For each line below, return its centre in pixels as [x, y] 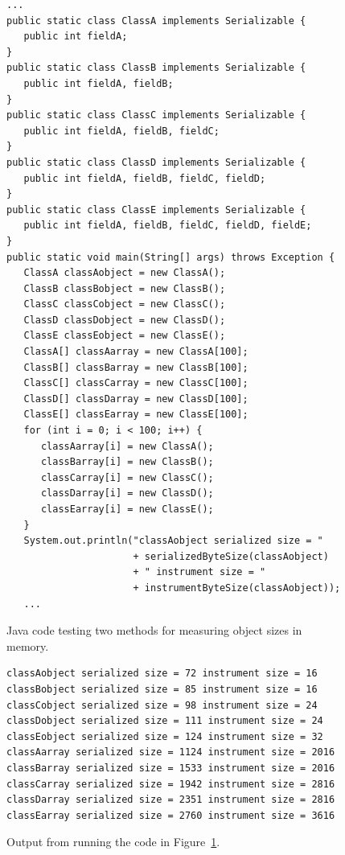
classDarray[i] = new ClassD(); [127, 493]
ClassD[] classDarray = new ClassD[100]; [136, 399]
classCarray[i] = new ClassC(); [127, 477]
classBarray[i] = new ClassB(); [127, 462]
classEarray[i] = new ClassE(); [127, 509]
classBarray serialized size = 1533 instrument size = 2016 [171, 768]
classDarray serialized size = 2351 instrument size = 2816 [171, 800]
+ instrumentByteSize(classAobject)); [237, 588]
